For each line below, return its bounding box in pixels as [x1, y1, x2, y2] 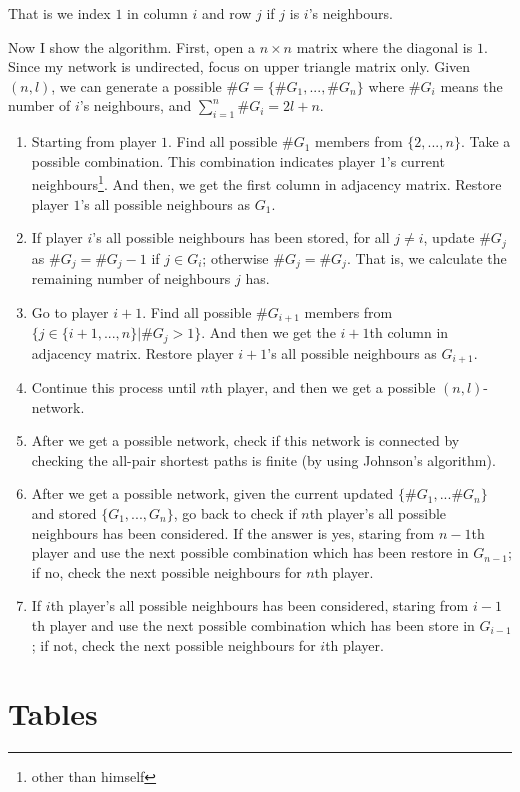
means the [440, 75, 503, 96]
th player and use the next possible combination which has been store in [31, 615, 475, 635]
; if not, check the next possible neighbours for [31, 634, 316, 655]
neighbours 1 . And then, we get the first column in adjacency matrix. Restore [31, 171, 502, 195]
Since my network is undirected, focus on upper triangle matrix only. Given [8, 56, 471, 77]
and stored [31, 503, 97, 524]
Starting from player [31, 131, 157, 152]
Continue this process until [31, 377, 197, 398]
